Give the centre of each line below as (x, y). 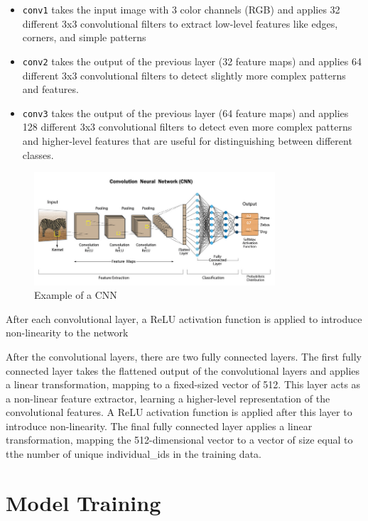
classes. (38, 154)
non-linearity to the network (67, 333)
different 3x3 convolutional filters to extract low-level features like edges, (180, 23)
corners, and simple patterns (84, 37)
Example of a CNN (76, 295)
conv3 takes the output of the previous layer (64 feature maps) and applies (185, 113)
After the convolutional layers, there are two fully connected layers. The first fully (184, 356)
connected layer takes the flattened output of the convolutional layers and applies (183, 370)
